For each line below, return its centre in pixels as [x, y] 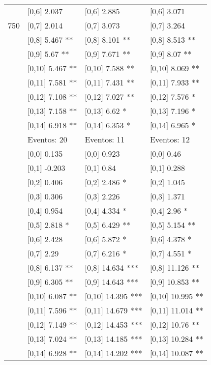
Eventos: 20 [47, 139]
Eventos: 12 [170, 139]
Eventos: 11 [105, 139]
